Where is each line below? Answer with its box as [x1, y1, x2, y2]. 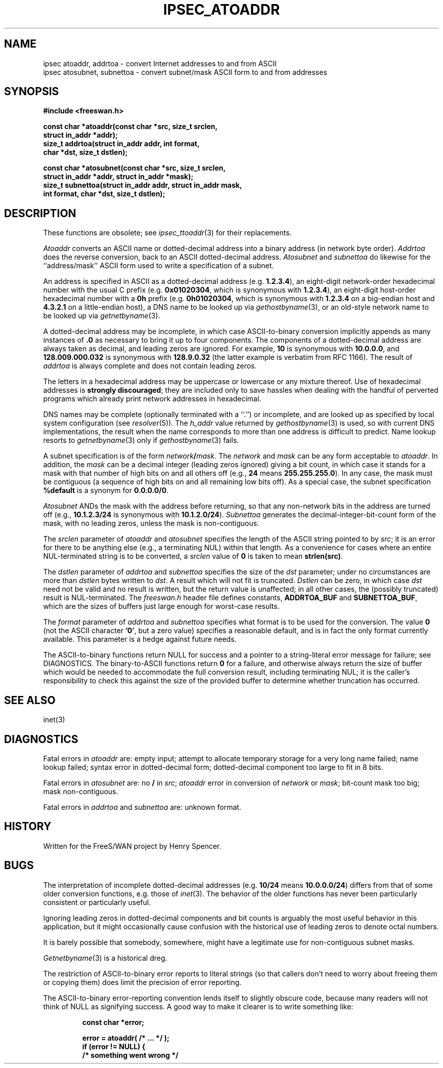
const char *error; [82, 1017, 145, 1026]
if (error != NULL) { [82, 1042, 146, 1051]
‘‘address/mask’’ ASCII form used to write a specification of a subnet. [43, 261, 274, 270]
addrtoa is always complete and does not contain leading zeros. [43, 361, 257, 371]
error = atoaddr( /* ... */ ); [82, 1033, 169, 1042]
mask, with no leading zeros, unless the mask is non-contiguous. [43, 519, 259, 528]
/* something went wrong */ [82, 1050, 179, 1059]
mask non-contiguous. [43, 787, 118, 796]
